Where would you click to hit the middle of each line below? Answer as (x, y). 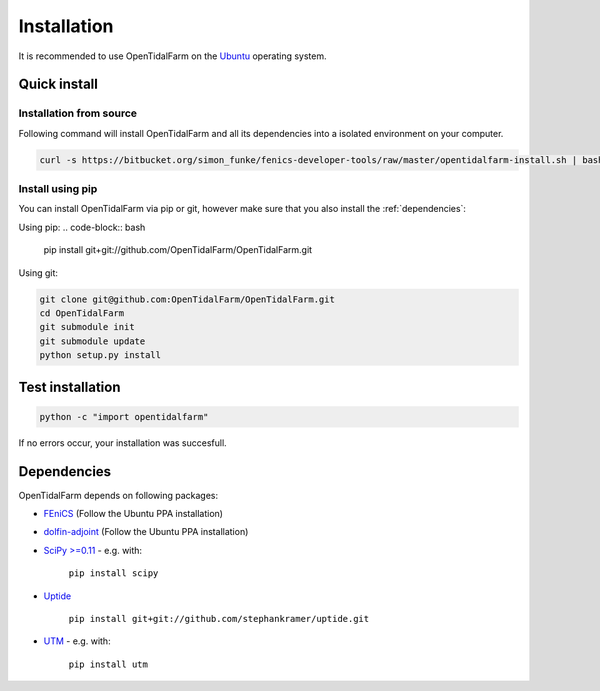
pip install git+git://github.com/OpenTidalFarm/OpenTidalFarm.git (178, 250)
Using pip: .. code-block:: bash (82, 227)
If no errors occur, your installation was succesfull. (122, 442)
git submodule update (92, 341)
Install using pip (58, 189)
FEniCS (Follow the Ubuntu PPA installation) (133, 514)
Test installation (69, 386)
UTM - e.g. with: (77, 641)
